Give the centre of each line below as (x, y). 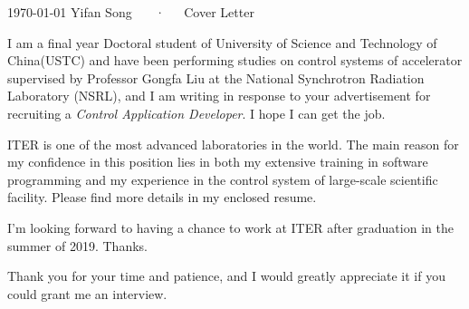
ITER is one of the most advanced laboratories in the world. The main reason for (233, 144)
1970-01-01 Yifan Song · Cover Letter (131, 12)
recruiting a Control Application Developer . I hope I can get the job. (196, 113)
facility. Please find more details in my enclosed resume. (162, 197)
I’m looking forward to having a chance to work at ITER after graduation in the (230, 227)
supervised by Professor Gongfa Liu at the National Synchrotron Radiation (216, 77)
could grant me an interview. (87, 293)
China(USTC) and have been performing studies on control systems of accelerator (235, 60)
